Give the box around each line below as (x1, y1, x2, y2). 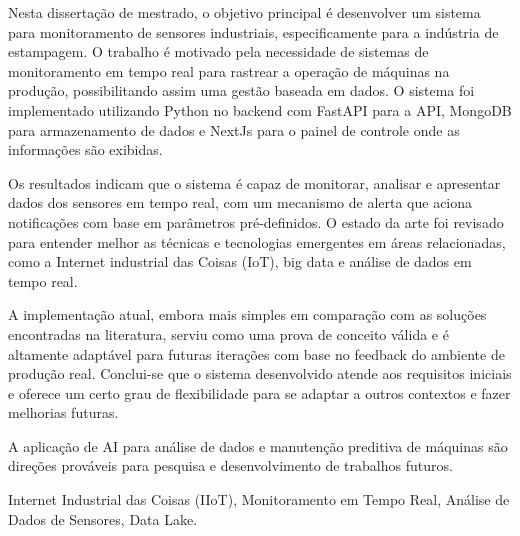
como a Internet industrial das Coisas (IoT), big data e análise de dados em (8, 251, 472, 272)
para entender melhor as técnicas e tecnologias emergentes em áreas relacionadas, (8, 231, 506, 252)
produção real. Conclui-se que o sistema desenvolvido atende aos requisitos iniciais (8, 363, 512, 384)
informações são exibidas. (8, 139, 163, 160)
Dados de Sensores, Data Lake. (8, 508, 198, 529)
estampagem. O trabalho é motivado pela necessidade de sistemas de (8, 41, 429, 62)
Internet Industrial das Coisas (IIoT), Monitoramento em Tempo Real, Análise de (8, 489, 510, 510)
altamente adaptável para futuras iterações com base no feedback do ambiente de (8, 343, 505, 364)
